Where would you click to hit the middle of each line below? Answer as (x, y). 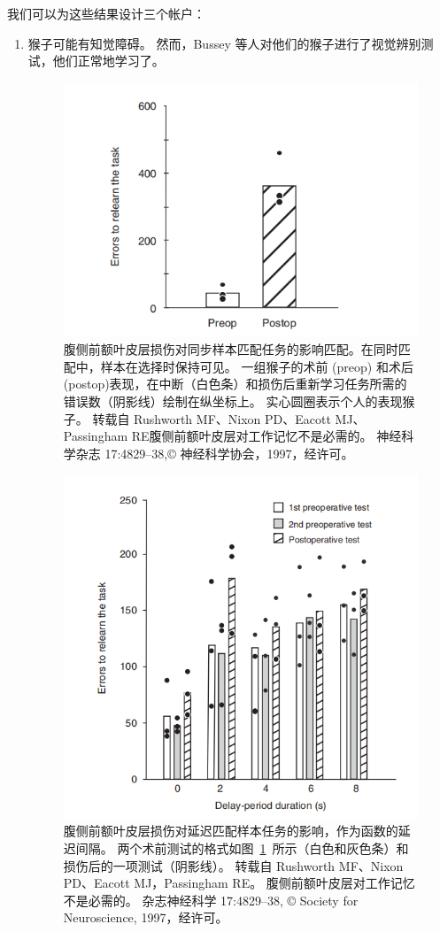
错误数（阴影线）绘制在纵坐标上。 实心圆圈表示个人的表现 (233, 401)
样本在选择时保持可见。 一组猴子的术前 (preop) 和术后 (257, 366)
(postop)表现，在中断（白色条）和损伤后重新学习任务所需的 (235, 384)
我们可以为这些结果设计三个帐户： (106, 13)
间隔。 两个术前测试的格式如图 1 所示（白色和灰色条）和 (242, 847)
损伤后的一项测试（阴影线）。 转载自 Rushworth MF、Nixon (233, 865)
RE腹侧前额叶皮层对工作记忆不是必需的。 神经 (266, 436)
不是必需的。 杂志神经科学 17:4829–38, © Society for (211, 900)
